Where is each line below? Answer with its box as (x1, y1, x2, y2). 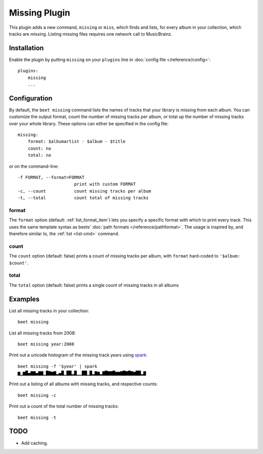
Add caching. (21, 440, 48, 446)
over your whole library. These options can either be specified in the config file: (9, 120, 169, 126)
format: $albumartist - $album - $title (27, 139, 126, 144)
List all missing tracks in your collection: (9, 308, 90, 314)
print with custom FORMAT (74, 181, 136, 187)
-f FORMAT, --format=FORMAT (18, 175, 85, 180)
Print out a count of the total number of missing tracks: (9, 403, 119, 409)
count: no (27, 145, 51, 151)
